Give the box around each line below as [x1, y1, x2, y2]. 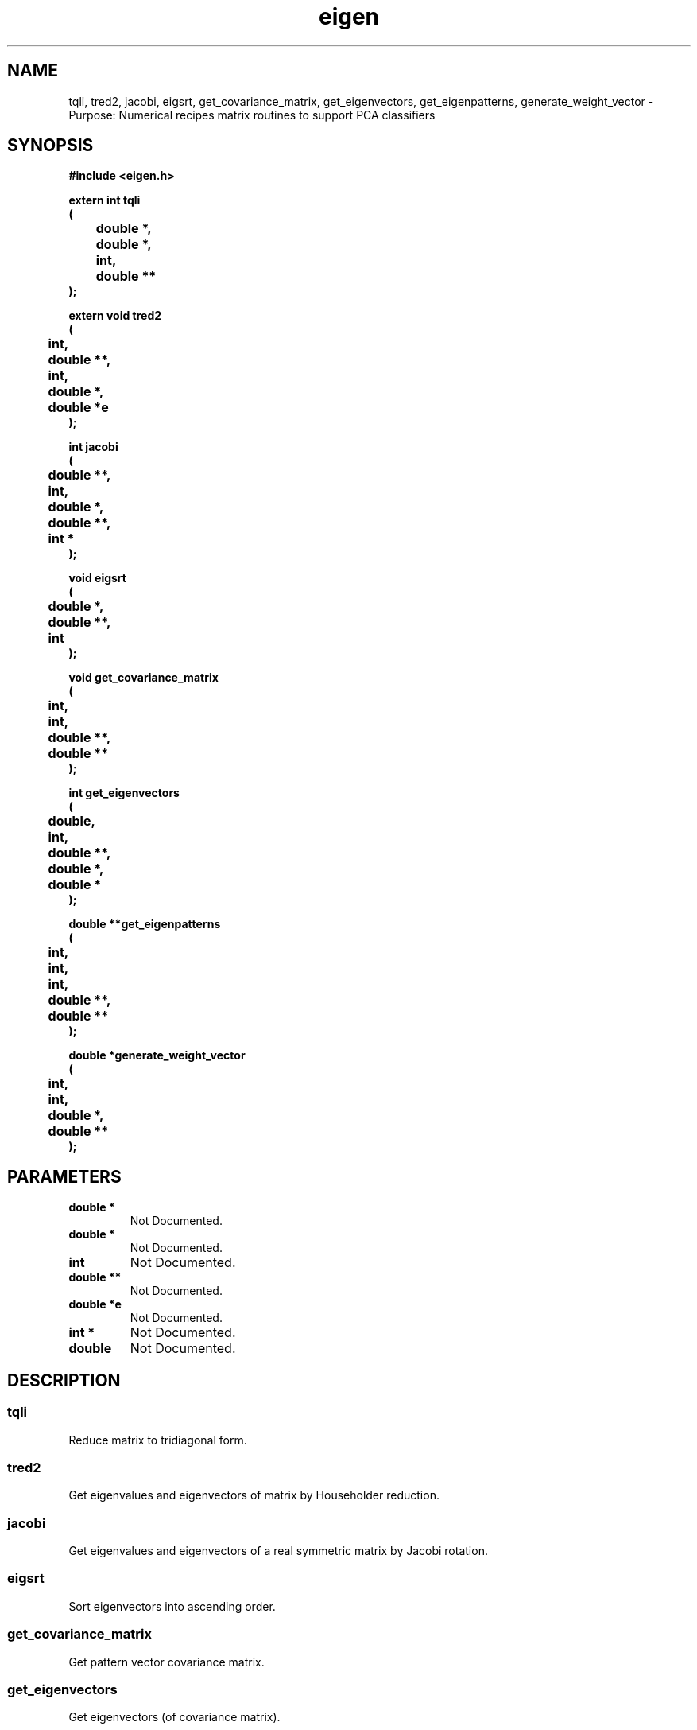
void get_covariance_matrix [68, 671, 219, 685]
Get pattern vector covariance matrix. [68, 1654, 265, 1669]
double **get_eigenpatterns [68, 917, 221, 931]
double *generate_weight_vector [68, 1048, 246, 1063]
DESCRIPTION [7, 1370, 121, 1390]
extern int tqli [68, 193, 141, 208]
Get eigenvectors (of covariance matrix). [68, 1710, 281, 1724]
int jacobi [68, 440, 118, 454]
